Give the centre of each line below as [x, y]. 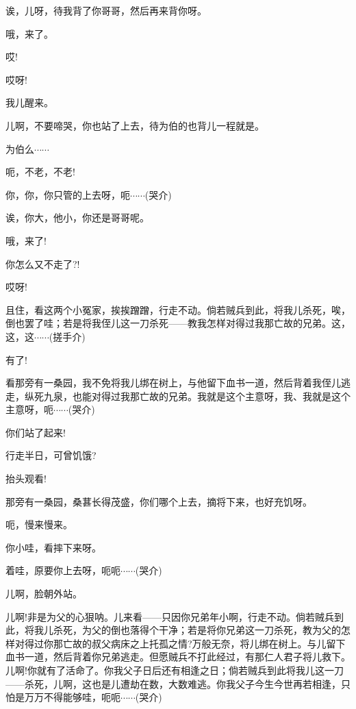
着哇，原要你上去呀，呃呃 [63, 570]
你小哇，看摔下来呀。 [53, 547]
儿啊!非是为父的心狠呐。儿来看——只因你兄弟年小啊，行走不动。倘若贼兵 [170, 616]
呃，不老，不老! [40, 172]
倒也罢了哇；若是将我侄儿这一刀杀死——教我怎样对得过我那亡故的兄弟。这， [178, 323]
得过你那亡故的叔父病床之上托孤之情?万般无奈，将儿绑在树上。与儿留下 [185, 643]
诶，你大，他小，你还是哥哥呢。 [77, 217]
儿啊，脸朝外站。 [44, 594]
